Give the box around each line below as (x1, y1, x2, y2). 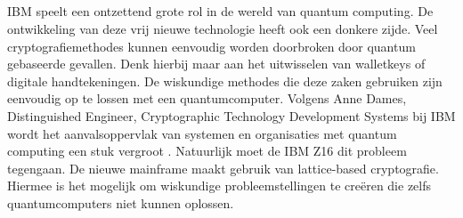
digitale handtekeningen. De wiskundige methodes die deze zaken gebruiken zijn (7, 71, 443, 90)
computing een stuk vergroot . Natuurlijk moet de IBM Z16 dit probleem (7, 141, 407, 160)
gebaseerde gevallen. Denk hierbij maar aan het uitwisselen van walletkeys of (7, 54, 426, 73)
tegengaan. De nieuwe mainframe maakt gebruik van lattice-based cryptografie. (7, 158, 439, 177)
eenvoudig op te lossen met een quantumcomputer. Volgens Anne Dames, (7, 89, 407, 108)
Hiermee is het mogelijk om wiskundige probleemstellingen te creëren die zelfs (7, 176, 432, 195)
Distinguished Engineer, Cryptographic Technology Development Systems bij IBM (7, 106, 456, 125)
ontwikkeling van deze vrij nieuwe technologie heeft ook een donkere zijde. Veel (7, 19, 438, 37)
